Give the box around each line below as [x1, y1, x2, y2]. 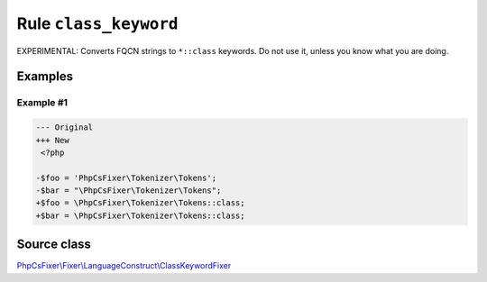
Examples [16, 68, 74, 85]
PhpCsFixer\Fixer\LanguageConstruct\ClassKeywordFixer [16, 260, 232, 271]
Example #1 [16, 96, 68, 109]
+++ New [35, 135, 69, 145]
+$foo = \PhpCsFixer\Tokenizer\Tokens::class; [35, 198, 245, 208]
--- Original [35, 123, 94, 132]
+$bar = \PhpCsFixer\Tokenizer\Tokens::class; [35, 210, 245, 221]
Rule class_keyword [16, 14, 179, 33]
